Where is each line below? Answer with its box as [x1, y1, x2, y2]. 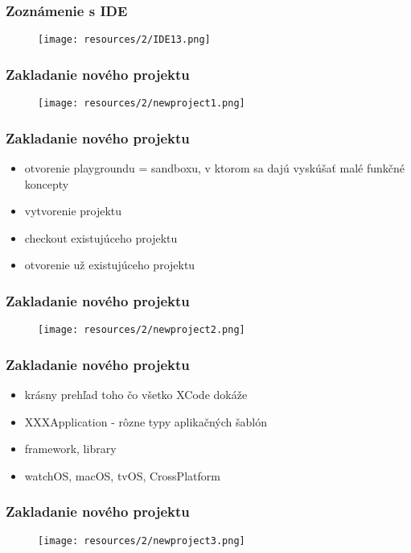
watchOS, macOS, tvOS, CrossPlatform [24, 467, 220, 484]
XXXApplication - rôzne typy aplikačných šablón [24, 413, 267, 430]
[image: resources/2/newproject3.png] [38, 534, 245, 547]
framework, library [24, 440, 117, 457]
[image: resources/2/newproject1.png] [38, 98, 245, 110]
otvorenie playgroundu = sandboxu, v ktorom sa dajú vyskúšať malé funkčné [24, 159, 405, 176]
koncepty [24, 175, 69, 192]
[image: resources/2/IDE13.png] [38, 34, 211, 46]
